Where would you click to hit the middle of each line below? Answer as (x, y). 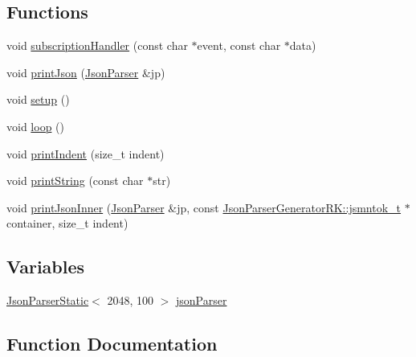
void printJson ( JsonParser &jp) (86, 72)
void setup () (38, 99)
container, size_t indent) (67, 223)
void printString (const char (75, 181)
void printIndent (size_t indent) (86, 153)
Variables (46, 267)
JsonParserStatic (48, 300)
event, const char (239, 45)
